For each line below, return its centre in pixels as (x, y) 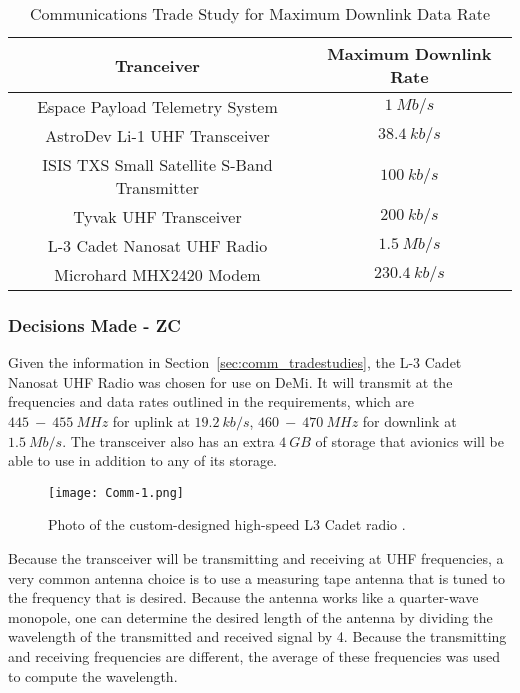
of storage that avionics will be (409, 440)
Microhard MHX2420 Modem (157, 274)
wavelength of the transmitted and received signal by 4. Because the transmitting (257, 636)
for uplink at (151, 421)
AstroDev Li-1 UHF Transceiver (157, 135)
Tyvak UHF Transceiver (157, 216)
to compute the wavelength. (93, 675)
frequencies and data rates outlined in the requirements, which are (211, 401)
